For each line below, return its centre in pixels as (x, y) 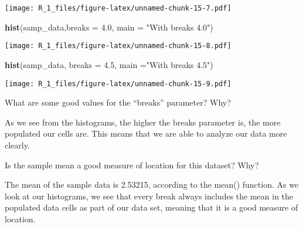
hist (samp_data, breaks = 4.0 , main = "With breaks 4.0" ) (109, 27)
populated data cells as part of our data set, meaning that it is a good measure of (151, 207)
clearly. (17, 145)
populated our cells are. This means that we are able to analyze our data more (146, 133)
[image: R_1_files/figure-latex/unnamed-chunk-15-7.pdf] (118, 8)
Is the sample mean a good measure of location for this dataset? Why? (132, 165)
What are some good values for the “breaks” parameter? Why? (118, 102)
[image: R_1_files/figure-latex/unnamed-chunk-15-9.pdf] (118, 84)
